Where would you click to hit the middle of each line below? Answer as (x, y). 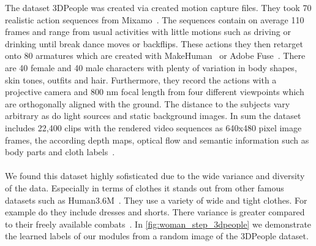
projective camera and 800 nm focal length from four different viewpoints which (155, 92)
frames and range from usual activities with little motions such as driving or (148, 32)
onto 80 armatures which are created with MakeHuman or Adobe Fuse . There (155, 56)
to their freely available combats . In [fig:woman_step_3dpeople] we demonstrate (158, 224)
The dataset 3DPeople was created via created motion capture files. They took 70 (158, 7)
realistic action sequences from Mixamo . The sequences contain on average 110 (155, 19)
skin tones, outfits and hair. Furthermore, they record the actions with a (141, 79)
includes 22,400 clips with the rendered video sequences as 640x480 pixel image (153, 127)
